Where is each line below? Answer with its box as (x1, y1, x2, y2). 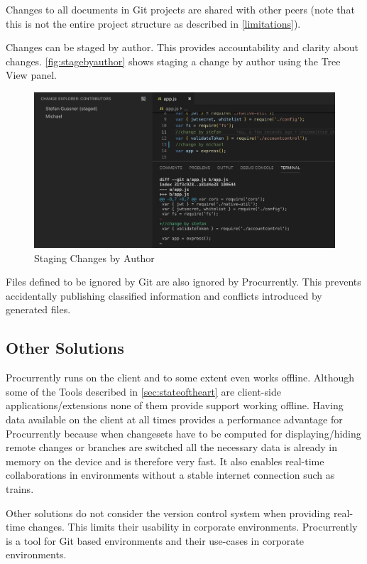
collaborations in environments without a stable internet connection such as (6, 467, 335, 482)
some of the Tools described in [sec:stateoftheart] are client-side (6, 384, 281, 398)
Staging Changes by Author (34, 250, 155, 265)
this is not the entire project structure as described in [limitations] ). (6, 16, 301, 31)
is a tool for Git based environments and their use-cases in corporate (6, 533, 304, 548)
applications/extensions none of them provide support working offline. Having (6, 398, 344, 413)
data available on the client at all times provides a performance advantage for (6, 411, 343, 426)
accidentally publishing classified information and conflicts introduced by (6, 288, 322, 303)
